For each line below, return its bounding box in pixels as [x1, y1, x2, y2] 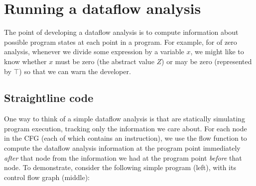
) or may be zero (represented [161, 56, 252, 66]
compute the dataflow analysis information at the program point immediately [4, 143, 241, 153]
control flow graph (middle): [4, 172, 90, 182]
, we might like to [190, 46, 244, 57]
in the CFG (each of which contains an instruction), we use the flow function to [4, 133, 247, 143]
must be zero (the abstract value [55, 56, 154, 66]
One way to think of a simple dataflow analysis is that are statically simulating [4, 113, 245, 124]
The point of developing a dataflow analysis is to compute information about [4, 27, 239, 37]
